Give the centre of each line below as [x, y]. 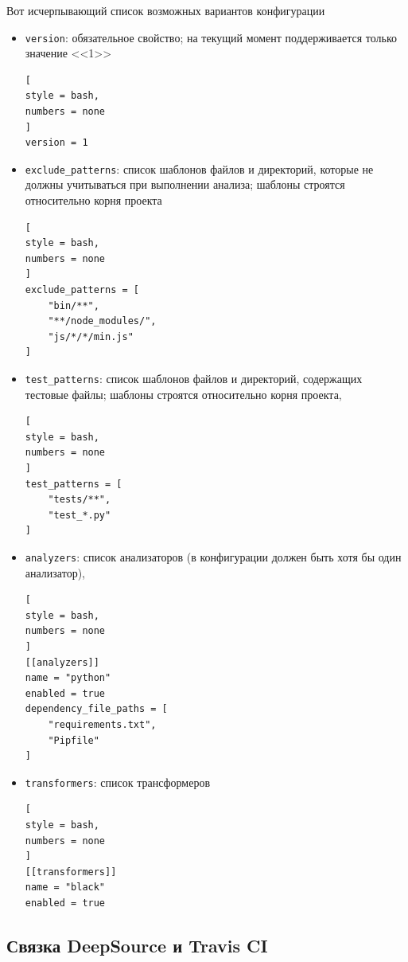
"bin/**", [74, 305]
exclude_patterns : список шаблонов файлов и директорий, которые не [199, 168]
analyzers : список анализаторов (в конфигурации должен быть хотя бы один [213, 557]
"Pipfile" [74, 740]
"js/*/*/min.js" [91, 336]
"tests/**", [80, 500]
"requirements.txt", [102, 725]
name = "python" [68, 678]
